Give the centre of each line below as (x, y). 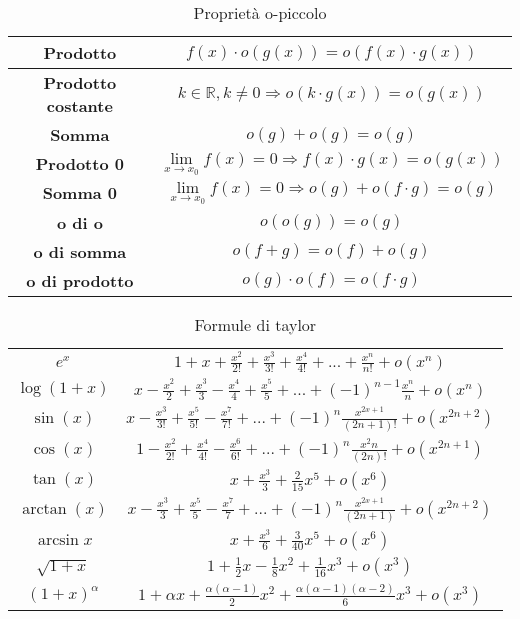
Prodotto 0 (79, 164)
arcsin (58, 540)
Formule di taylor (255, 324)
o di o (79, 222)
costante (79, 105)
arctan (44, 508)
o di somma (80, 251)
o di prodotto (80, 280)
